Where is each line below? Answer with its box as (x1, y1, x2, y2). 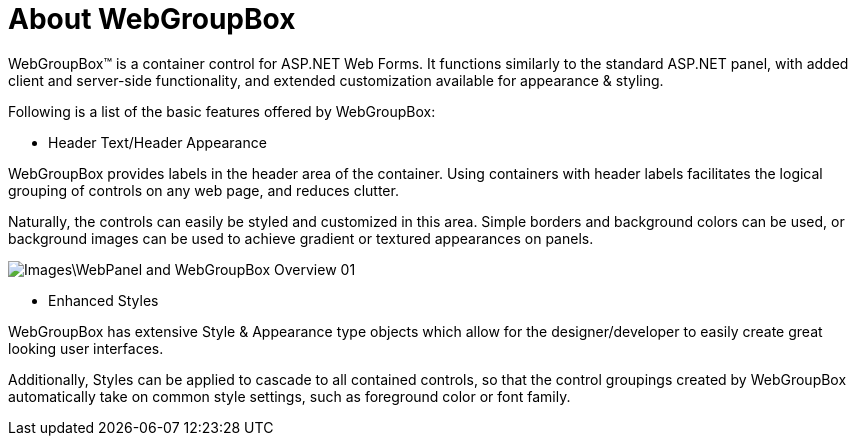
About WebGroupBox (8, 2, 296, 36)
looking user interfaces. (8, 339, 164, 357)
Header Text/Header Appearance (48, 133, 267, 151)
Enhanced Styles (48, 291, 159, 309)
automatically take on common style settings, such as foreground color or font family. (8, 387, 571, 405)
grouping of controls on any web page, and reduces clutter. (8, 181, 399, 199)
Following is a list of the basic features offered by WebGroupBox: (8, 102, 436, 120)
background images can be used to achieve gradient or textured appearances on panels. (8, 229, 594, 247)
